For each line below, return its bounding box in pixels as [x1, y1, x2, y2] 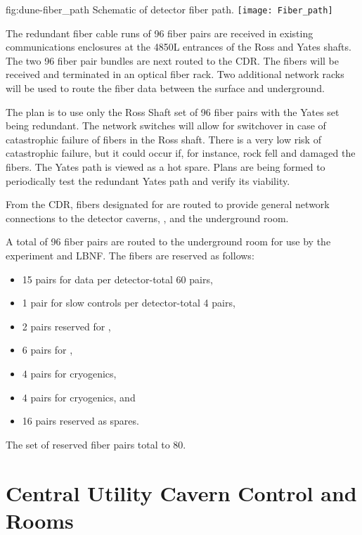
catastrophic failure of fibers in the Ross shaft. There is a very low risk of [6, 131, 321, 146]
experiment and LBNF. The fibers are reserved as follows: [6, 247, 254, 262]
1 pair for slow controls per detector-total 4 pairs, [22, 295, 235, 310]
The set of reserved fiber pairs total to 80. [6, 437, 186, 451]
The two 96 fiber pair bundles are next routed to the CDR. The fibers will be [6, 53, 340, 67]
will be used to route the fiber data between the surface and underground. [6, 81, 325, 96]
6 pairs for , [22, 342, 73, 357]
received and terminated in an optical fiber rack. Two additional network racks [6, 67, 344, 82]
